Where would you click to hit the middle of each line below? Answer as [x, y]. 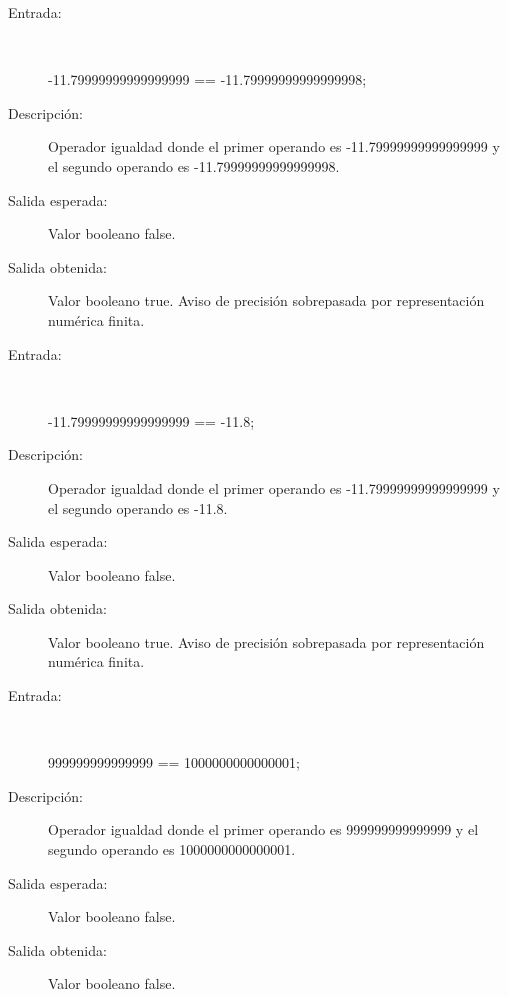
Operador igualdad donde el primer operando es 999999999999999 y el [263, 829]
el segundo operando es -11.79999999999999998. [194, 165]
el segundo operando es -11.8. [138, 507]
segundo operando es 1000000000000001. [172, 849]
